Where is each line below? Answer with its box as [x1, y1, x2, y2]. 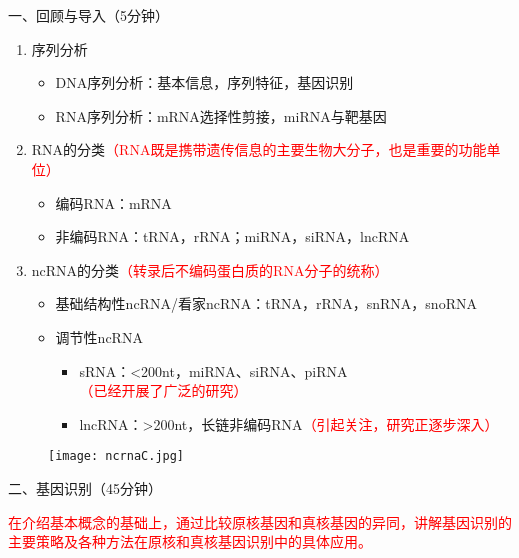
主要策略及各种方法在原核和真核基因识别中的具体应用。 [8, 531, 372, 552]
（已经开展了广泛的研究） [79, 380, 248, 401]
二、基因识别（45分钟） [8, 477, 162, 498]
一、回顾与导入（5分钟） [8, 5, 169, 25]
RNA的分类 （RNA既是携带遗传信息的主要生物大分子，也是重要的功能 [31, 139, 487, 160]
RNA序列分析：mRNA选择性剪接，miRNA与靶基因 [55, 105, 387, 126]
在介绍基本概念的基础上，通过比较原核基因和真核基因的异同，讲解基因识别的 [8, 511, 512, 532]
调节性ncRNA [55, 326, 143, 347]
